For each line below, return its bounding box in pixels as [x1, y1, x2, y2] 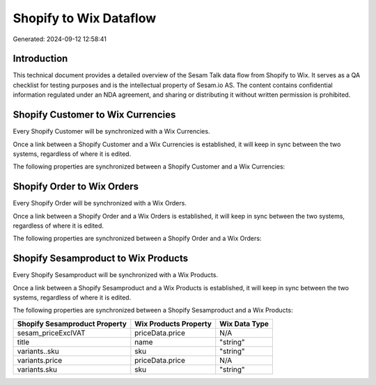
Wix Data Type [219, 319, 269, 329]
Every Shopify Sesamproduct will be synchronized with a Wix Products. [13, 271, 219, 279]
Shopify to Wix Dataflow [13, 10, 157, 26]
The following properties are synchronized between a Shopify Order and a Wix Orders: [13, 234, 262, 243]
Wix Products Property [134, 319, 212, 329]
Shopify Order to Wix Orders [13, 181, 139, 193]
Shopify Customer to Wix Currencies [13, 109, 176, 121]
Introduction [13, 53, 68, 65]
